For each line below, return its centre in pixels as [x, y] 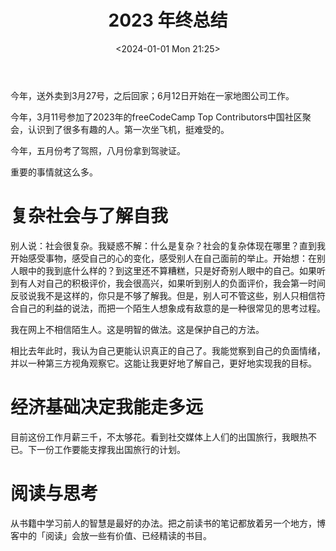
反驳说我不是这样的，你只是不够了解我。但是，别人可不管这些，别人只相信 [163, 295]
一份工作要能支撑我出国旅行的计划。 [111, 449]
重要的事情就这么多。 [54, 172]
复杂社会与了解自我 [89, 216]
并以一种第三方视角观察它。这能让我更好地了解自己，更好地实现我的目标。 [163, 363]
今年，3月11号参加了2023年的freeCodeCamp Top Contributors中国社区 [156, 117]
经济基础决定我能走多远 [107, 407]
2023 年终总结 [168, 20]
